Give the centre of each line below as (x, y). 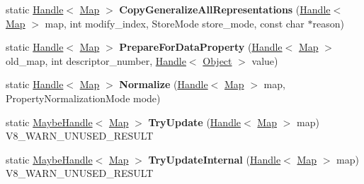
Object (217, 60)
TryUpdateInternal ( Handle (215, 159)
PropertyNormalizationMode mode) (83, 98)
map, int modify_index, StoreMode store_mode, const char (175, 23)
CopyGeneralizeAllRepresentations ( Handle (225, 9)
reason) (328, 23)
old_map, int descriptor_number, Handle (96, 60)
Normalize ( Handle (164, 84)
